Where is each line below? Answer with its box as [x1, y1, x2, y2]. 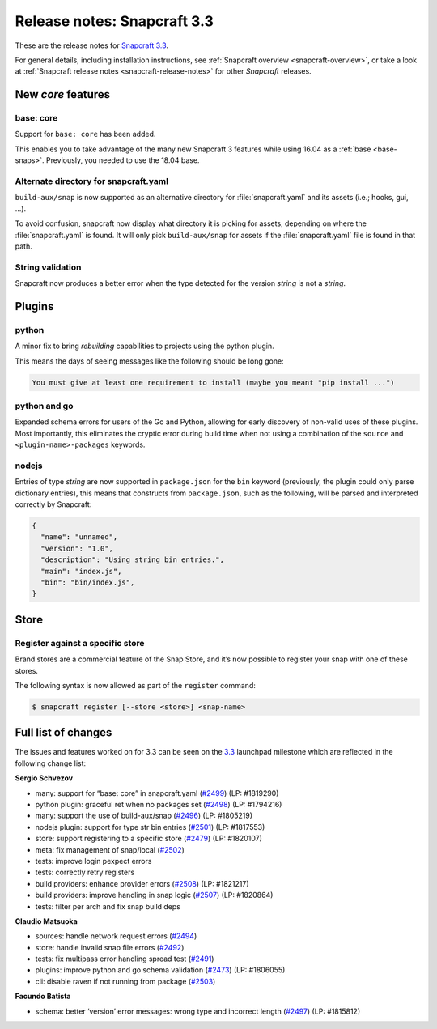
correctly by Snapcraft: [15, 500, 92, 509]
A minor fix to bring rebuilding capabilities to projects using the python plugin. [15, 341, 274, 351]
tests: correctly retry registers [35, 867, 135, 878]
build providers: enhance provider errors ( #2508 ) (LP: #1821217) [35, 878, 250, 888]
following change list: [15, 758, 87, 768]
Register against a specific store [15, 637, 145, 648]
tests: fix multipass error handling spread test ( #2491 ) [35, 954, 214, 963]
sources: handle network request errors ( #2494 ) [35, 931, 197, 941]
